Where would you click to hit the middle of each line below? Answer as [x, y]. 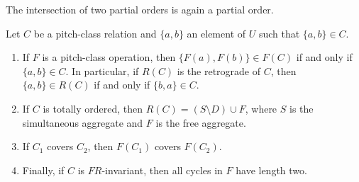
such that [279, 33]
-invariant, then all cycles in [162, 170]
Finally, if [43, 170]
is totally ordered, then [93, 108]
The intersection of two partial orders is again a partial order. [140, 9]
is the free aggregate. [201, 122]
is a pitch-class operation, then [109, 57]
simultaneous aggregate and [83, 122]
